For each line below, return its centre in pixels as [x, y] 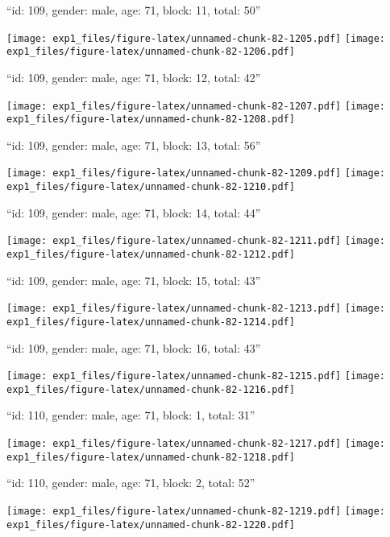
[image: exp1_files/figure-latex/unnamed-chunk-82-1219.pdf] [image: [196, 511]
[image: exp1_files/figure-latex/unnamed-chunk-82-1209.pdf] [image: [196, 173]
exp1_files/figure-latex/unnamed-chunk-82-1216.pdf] [151, 389]
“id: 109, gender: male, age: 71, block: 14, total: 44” [134, 212]
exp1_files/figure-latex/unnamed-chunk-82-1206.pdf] [151, 52]
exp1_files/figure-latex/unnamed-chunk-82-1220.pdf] [151, 525]
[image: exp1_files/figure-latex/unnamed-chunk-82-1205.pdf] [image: [196, 38]
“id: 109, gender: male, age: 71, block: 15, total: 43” [134, 280]
